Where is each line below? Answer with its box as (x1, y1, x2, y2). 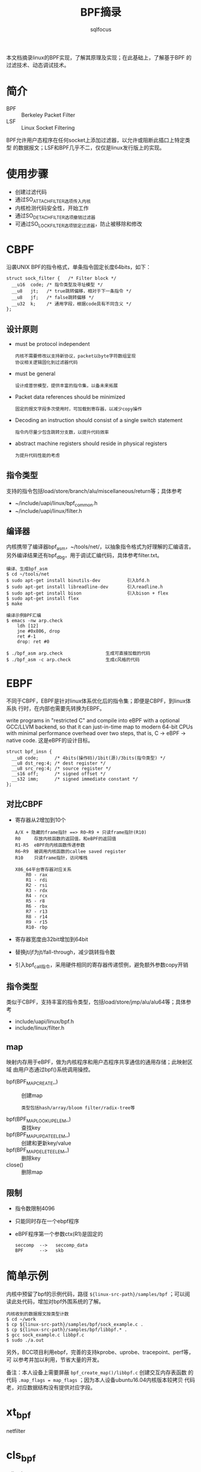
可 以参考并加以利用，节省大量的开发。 (6, 1356, 103, 1363)
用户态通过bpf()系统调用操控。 (17, 1066, 94, 1073)
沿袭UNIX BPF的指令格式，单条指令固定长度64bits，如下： (6, 264, 152, 271)
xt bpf (6, 1405, 31, 1421)
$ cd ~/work (6, 1316, 36, 1322)
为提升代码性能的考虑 (14, 452, 60, 458)
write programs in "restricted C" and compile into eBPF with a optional (6, 716, 180, 724)
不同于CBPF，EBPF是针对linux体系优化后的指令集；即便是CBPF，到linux (6, 697, 186, 704)
